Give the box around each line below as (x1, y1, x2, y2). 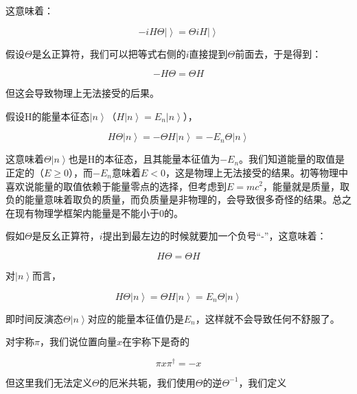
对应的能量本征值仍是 (87, 311, 184, 325)
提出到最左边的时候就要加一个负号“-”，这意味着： (102, 229, 327, 243)
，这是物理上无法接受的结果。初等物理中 (165, 165, 348, 179)
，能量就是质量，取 (263, 178, 350, 193)
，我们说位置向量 (39, 334, 117, 349)
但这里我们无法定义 (5, 375, 92, 389)
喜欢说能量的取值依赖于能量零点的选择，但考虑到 (5, 178, 227, 193)
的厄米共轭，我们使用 (99, 375, 196, 389)
